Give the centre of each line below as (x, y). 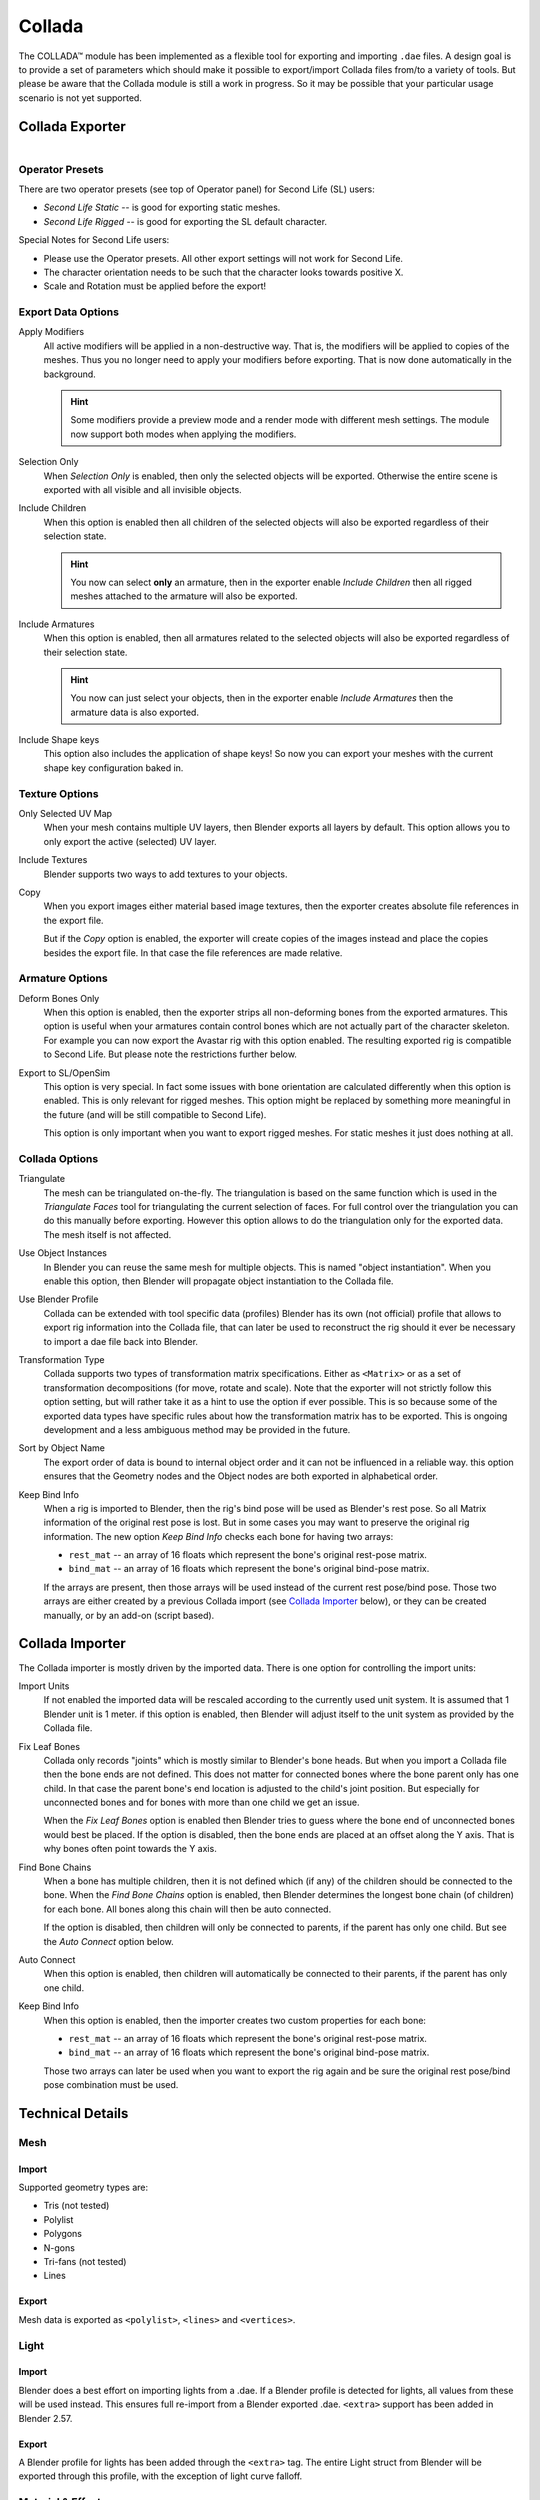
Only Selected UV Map (65, 813)
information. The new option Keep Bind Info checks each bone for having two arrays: (218, 1536)
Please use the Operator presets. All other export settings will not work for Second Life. (223, 258)
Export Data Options (69, 312)
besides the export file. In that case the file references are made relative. (193, 952)
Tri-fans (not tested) (85, 2262)
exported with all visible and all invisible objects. (142, 489)
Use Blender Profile (58, 1299)
